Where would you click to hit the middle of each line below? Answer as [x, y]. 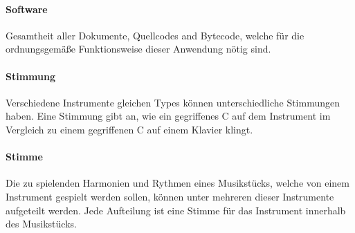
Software [27, 9]
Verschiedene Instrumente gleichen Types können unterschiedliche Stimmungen [173, 102]
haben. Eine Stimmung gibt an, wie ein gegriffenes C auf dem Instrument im [168, 116]
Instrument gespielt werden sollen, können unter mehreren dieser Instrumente [170, 196]
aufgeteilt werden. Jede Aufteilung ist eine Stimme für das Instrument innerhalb [176, 210]
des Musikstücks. [41, 224]
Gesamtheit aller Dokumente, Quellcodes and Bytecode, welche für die [155, 35]
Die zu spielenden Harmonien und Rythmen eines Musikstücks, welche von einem [177, 183]
